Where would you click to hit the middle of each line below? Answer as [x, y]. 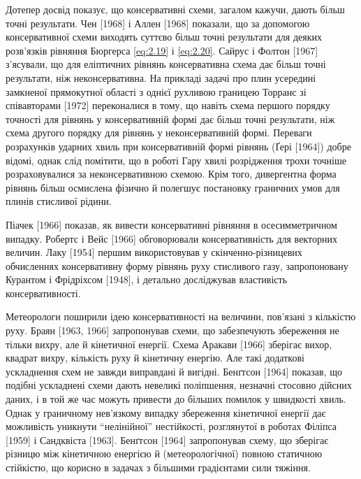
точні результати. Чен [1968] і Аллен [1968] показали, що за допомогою [158, 23]
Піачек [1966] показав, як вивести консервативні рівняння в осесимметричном [171, 224]
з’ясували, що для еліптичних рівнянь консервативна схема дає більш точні [166, 64]
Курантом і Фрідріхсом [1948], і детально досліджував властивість [147, 279]
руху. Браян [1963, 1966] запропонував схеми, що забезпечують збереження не [172, 330]
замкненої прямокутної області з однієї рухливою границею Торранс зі [156, 91]
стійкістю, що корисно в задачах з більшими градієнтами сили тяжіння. [158, 467]
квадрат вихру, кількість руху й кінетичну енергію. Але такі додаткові [155, 358]
